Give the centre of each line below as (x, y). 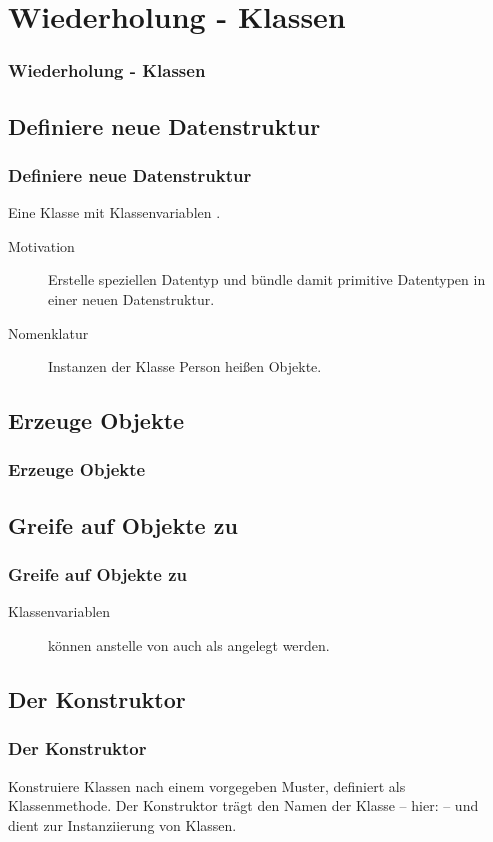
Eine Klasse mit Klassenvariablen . (114, 212)
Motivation (41, 245)
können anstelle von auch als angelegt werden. (189, 645)
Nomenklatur (48, 332)
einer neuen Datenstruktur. (131, 299)
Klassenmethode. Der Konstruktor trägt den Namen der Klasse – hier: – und (243, 805)
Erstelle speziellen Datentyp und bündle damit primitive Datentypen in (267, 279)
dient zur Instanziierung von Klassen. (122, 824)
